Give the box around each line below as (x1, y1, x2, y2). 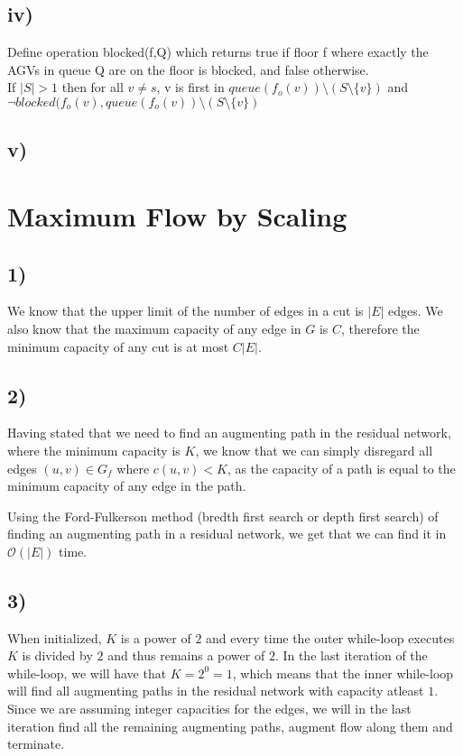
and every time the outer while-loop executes (206, 628, 455, 647)
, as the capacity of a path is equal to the (227, 458, 456, 477)
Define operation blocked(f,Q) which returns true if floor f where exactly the (7, 42, 429, 61)
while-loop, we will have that (7, 663, 167, 682)
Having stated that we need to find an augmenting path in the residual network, (7, 423, 451, 442)
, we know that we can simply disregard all (195, 440, 433, 459)
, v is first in (156, 78, 225, 97)
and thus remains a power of (107, 646, 265, 665)
